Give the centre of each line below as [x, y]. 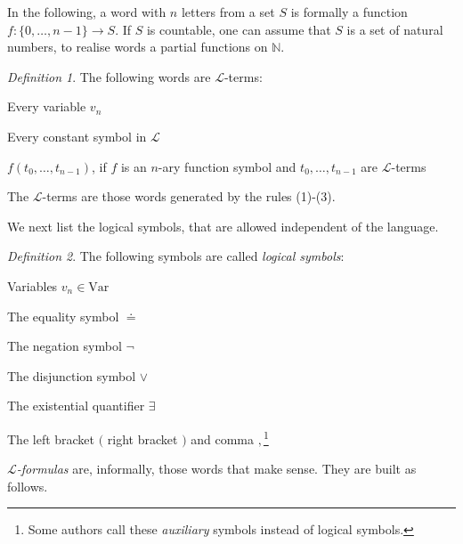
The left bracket [51, 438]
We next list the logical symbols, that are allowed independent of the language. [223, 226]
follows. [28, 486]
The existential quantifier [76, 406]
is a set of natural [395, 29]
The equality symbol [63, 316]
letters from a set [228, 12]
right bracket [142, 438]
